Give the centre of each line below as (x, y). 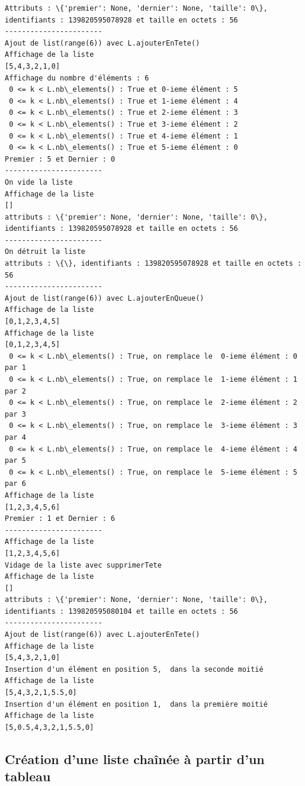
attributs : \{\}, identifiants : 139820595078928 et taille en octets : (153, 264)
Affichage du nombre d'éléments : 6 (77, 78)
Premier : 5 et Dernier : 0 (60, 159)
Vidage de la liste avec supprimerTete (83, 565)
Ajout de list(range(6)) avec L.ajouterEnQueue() (105, 298)
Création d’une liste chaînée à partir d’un (135, 758)
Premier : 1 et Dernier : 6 (60, 519)
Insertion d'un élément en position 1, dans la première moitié (136, 704)
